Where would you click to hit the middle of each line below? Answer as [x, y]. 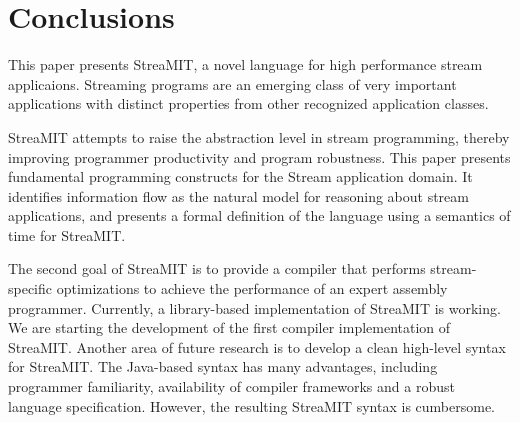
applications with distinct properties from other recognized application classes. [248, 103]
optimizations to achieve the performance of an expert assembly [252, 288]
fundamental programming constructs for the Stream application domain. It [240, 176]
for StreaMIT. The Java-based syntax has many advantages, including [223, 366]
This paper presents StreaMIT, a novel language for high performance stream [245, 64]
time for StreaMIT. [67, 234]
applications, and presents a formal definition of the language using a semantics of [259, 215]
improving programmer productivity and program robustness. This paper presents [259, 156]
